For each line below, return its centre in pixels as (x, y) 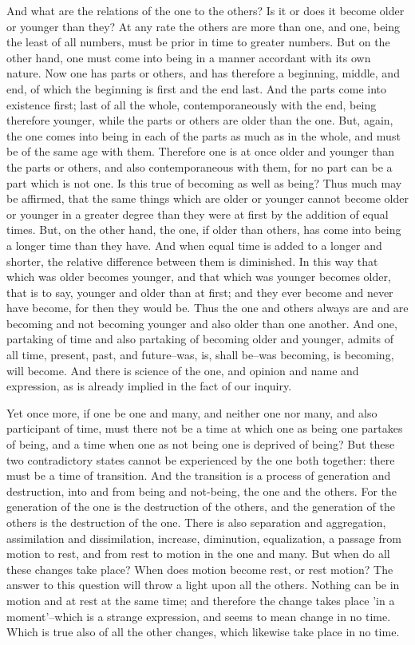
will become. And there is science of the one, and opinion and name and (183, 370)
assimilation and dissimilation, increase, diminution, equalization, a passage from (204, 538)
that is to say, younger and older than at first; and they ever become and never (200, 292)
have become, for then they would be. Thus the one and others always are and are (207, 308)
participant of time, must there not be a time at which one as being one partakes (205, 428)
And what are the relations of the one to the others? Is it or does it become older (206, 10)
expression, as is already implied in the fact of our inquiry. (149, 386)
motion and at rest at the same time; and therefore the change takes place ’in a (201, 600)
